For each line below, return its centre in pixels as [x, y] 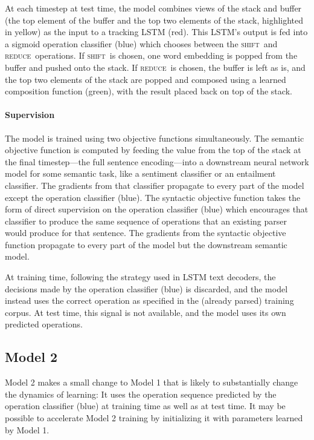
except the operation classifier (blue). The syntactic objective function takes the [153, 197]
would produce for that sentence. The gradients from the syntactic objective [146, 233]
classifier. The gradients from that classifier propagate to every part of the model [155, 185]
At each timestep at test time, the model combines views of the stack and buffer [153, 8]
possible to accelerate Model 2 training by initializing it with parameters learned [154, 418]
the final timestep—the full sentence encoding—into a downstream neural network [157, 161]
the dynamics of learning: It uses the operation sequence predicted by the [141, 394]
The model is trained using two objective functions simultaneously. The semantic [155, 138]
